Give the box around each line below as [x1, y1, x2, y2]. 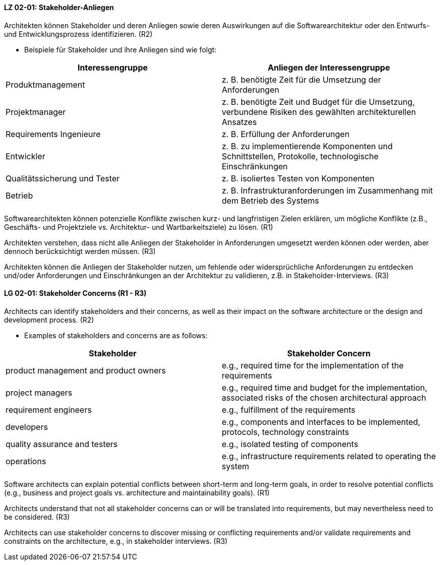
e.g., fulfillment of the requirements [222, 404, 355, 415]
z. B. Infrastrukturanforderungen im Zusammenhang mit [222, 185, 433, 196]
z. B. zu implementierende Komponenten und [222, 141, 393, 151]
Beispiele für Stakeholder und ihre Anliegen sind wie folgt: [24, 45, 217, 54]
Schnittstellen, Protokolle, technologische [222, 151, 379, 161]
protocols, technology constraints [222, 426, 349, 437]
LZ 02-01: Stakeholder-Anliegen [4, 3, 114, 12]
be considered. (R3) [4, 512, 70, 521]
